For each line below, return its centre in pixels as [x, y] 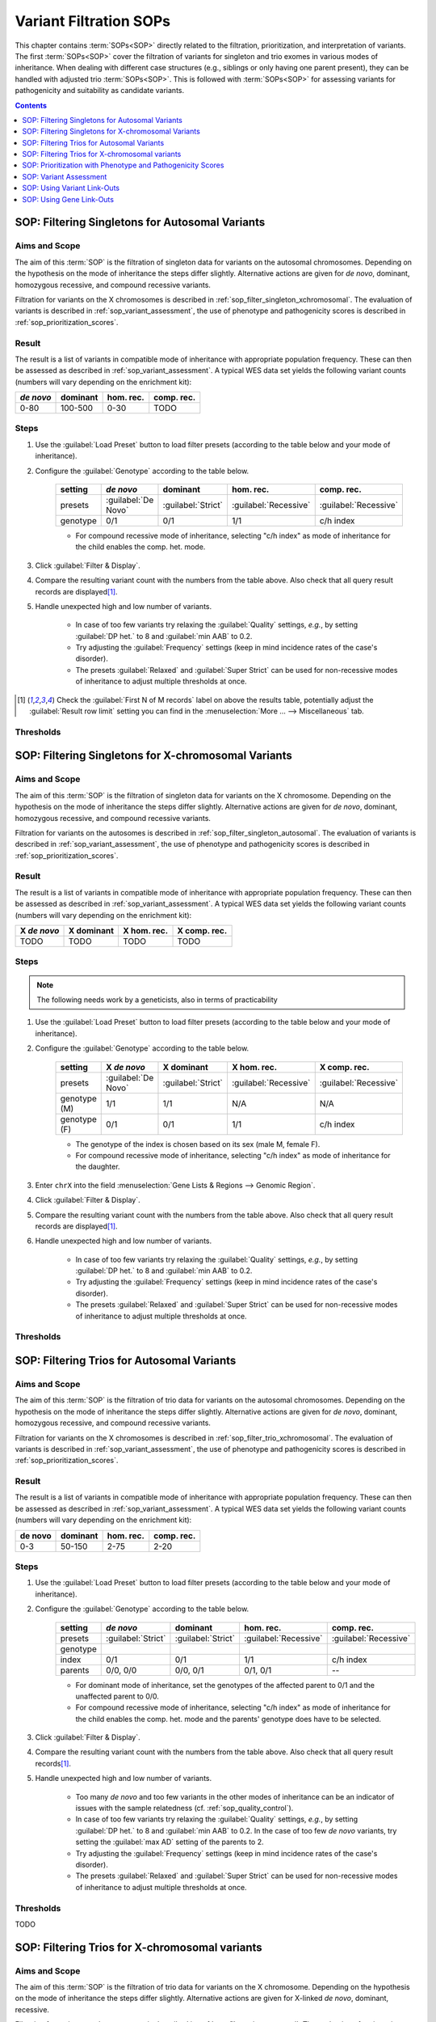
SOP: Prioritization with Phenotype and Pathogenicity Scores [123, 165]
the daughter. [98, 1167]
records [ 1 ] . [53, 1763]
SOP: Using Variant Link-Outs [71, 188]
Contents [31, 105]
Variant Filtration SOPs [93, 21]
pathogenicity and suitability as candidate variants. [100, 91]
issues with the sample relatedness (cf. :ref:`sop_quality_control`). [184, 1808]
